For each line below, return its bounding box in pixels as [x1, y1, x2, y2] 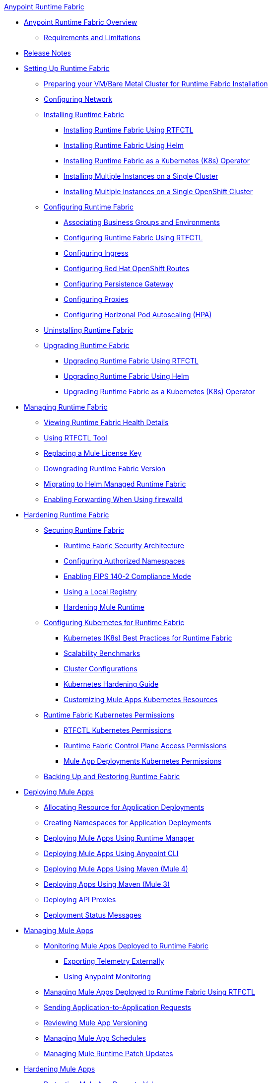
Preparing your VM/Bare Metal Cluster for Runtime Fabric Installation [44, 79, 268, 88]
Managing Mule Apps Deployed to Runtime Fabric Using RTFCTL [44, 988, 255, 996]
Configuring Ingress [64, 249, 129, 257]
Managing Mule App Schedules [44, 1034, 146, 1042]
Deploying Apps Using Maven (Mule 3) [44, 880, 170, 888]
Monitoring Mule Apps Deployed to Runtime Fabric [44, 941, 209, 950]
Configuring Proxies [64, 295, 129, 303]
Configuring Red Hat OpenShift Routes [64, 264, 190, 273]
